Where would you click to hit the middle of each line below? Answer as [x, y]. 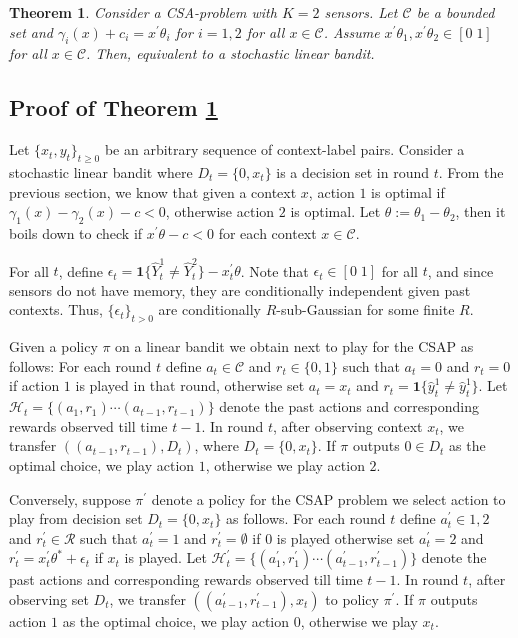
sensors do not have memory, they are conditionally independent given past [240, 289]
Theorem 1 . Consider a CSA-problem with [143, 12]
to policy [352, 599]
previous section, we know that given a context [153, 191]
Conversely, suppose [70, 498]
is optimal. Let [335, 211]
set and [31, 31]
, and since [460, 270]
